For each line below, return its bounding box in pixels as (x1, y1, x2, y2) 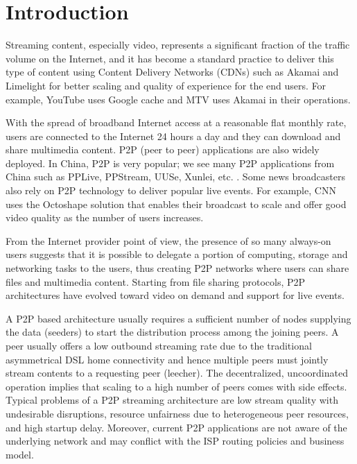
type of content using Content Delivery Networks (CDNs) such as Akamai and (6, 65, 339, 79)
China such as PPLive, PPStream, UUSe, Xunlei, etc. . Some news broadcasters (6, 169, 345, 184)
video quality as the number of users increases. (6, 210, 204, 225)
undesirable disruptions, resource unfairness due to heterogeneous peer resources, (6, 406, 349, 420)
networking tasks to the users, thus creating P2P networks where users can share (6, 261, 349, 275)
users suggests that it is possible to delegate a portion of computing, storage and (6, 247, 348, 261)
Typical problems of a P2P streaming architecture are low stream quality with (6, 393, 338, 407)
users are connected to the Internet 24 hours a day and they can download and (6, 128, 341, 143)
